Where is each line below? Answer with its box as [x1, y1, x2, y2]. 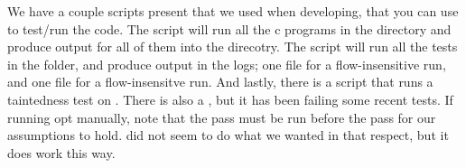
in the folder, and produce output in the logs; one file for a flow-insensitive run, [7, 54, 446, 73]
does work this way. [7, 143, 116, 162]
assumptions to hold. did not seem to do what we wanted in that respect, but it [7, 126, 449, 145]
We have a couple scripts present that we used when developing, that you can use [7, 2, 459, 20]
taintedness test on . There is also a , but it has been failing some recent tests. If [7, 89, 453, 108]
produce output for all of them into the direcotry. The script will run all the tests [7, 37, 458, 56]
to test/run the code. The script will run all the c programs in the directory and [7, 19, 452, 38]
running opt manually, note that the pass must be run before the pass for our [7, 107, 436, 126]
